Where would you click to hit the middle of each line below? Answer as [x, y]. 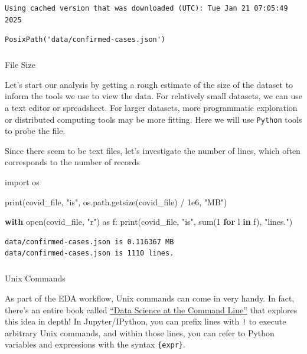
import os [22, 181]
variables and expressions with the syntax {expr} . [95, 344]
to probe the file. [35, 131]
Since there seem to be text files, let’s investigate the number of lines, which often [153, 150]
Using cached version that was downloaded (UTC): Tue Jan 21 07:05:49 [146, 8]
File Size [20, 65]
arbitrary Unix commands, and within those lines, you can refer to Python [140, 332]
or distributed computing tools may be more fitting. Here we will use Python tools [153, 119]
